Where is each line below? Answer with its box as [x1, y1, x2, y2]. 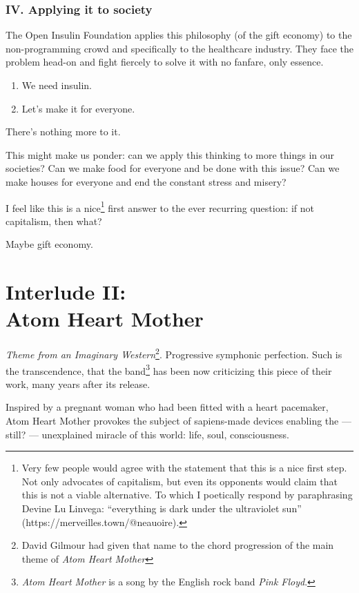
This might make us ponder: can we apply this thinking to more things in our [6, 147, 335, 162]
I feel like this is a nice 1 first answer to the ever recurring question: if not [6, 198, 315, 215]
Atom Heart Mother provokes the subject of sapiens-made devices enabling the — [6, 414, 351, 427]
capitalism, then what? [6, 213, 102, 228]
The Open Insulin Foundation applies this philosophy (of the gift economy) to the [6, 28, 352, 42]
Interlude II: [6, 278, 126, 306]
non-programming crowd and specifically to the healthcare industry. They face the [6, 41, 353, 55]
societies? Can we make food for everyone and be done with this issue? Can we [6, 161, 340, 175]
